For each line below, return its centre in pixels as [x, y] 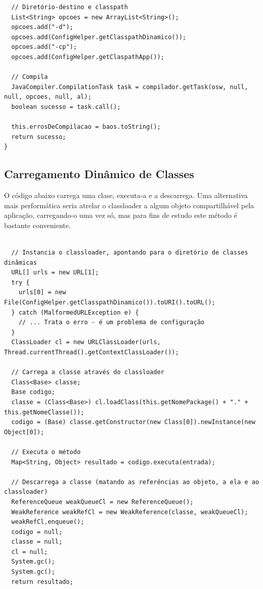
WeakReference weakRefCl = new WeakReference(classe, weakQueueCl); [130, 512]
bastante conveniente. [38, 225]
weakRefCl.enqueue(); [48, 522]
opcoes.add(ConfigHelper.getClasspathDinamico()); [99, 37]
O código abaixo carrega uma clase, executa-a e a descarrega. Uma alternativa [126, 195]
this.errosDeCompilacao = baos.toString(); [86, 127]
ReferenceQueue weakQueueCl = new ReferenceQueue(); [103, 502]
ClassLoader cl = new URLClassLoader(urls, [86, 342]
